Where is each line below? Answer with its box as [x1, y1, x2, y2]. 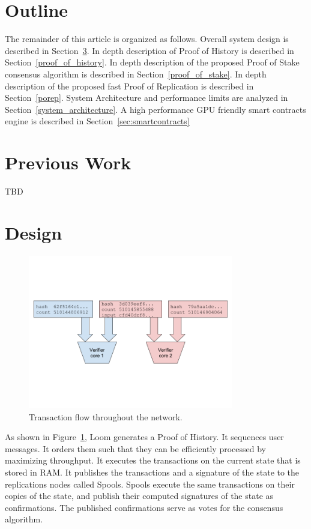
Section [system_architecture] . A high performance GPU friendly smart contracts [5, 103, 306, 115]
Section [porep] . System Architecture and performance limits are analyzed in [5, 91, 288, 104]
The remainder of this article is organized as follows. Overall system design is [5, 32, 289, 45]
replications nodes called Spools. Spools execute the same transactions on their [5, 477, 295, 490]
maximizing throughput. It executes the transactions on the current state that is [5, 454, 301, 467]
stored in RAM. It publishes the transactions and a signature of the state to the [5, 466, 300, 479]
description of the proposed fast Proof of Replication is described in [5, 79, 254, 92]
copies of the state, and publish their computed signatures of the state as [5, 489, 274, 502]
